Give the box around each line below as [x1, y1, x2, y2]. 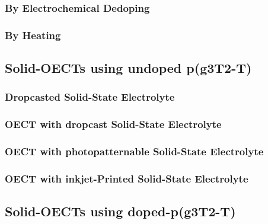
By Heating [5, 27, 61, 42]
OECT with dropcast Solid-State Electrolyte [5, 117, 222, 132]
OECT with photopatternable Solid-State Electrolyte [5, 144, 264, 159]
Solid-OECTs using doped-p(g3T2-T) [5, 202, 236, 220]
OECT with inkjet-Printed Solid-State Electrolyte [5, 171, 248, 185]
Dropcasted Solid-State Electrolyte [5, 89, 175, 104]
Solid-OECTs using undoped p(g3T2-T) [5, 59, 252, 77]
